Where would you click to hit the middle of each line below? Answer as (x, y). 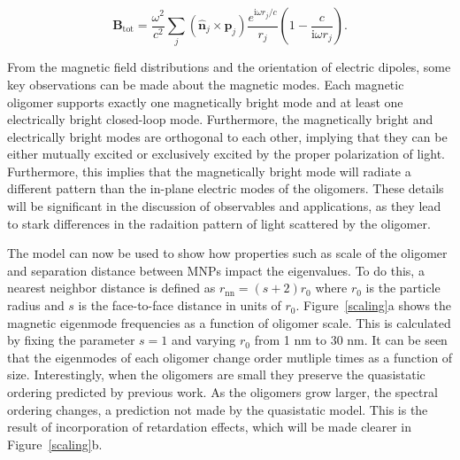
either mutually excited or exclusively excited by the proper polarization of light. (226, 154)
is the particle (403, 288)
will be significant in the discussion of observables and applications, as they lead (224, 206)
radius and (36, 305)
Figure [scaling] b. (55, 444)
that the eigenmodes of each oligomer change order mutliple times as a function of (230, 357)
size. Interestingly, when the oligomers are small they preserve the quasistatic (216, 374)
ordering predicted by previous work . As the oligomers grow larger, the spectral (222, 392)
